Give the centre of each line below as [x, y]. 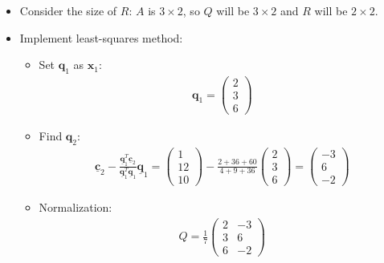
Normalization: [76, 207]
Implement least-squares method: [101, 37]
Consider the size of [68, 10]
